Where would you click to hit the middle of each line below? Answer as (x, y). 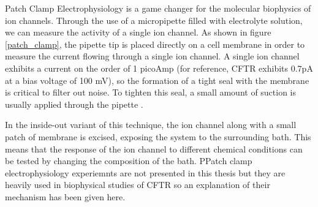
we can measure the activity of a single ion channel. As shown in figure (138, 32)
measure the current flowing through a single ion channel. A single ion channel (152, 56)
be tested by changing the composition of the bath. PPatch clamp (129, 161)
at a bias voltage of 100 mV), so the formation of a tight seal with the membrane (157, 80)
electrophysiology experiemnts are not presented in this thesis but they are (145, 172)
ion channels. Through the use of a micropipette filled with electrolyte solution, (154, 20)
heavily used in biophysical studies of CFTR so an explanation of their (138, 185)
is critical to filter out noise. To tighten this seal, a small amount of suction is (151, 92)
